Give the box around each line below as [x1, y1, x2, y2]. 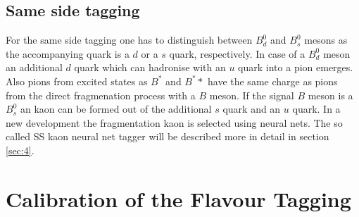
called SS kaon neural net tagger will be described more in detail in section [6, 129, 329, 144]
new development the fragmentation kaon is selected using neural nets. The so [6, 115, 343, 130]
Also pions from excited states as [6, 73, 148, 88]
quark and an [222, 101, 281, 116]
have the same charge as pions [207, 73, 338, 88]
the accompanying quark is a [6, 46, 130, 61]
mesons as [304, 32, 348, 47]
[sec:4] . [6, 142, 34, 157]
